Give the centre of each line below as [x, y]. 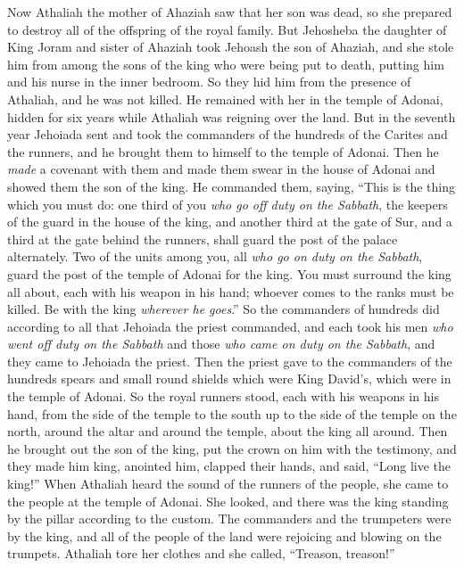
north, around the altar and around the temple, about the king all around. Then [228, 431]
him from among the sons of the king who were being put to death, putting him [226, 64]
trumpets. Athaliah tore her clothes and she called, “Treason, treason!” [201, 553]
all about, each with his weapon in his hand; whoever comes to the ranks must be [231, 291]
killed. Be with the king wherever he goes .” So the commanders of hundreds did [224, 309]
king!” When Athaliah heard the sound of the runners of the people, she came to [228, 484]
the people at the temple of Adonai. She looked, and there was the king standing [228, 501]
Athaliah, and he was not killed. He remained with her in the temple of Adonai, [225, 99]
